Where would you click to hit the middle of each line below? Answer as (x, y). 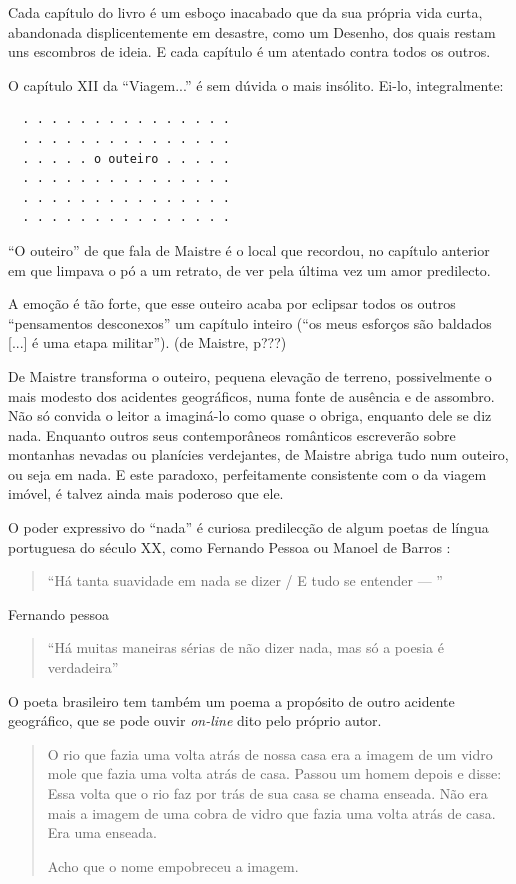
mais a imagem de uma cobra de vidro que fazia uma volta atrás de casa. (271, 812)
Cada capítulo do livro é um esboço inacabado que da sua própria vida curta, (245, 12)
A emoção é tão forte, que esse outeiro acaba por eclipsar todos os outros (232, 303)
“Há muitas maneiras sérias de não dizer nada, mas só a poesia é (245, 647)
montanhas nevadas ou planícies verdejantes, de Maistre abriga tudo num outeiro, (258, 454)
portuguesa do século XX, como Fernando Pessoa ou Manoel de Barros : (229, 546)
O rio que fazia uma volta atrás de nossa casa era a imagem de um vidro (270, 753)
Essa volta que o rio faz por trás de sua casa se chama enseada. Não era (267, 793)
